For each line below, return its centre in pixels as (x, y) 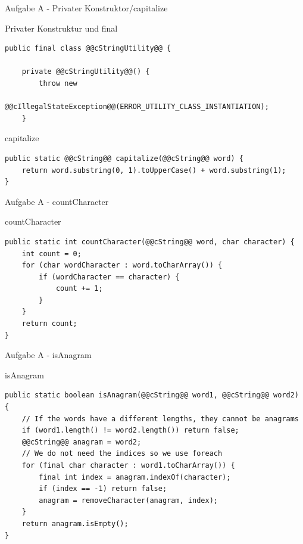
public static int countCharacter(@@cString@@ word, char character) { (150, 242)
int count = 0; (51, 254)
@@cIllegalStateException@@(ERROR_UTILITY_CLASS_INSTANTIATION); (137, 107)
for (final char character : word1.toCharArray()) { (128, 465)
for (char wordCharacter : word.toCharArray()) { (122, 265)
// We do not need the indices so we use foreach (122, 454)
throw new (58, 83)
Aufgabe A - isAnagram (48, 355)
